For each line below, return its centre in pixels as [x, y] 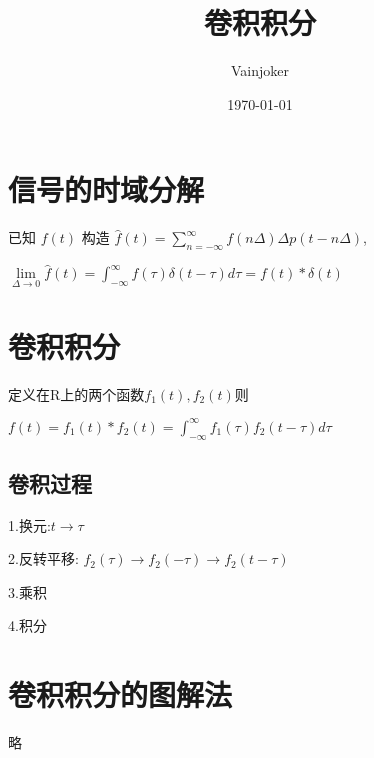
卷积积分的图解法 [120, 694]
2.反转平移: [43, 558]
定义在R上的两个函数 [76, 393]
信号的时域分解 [106, 189]
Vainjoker [259, 70]
